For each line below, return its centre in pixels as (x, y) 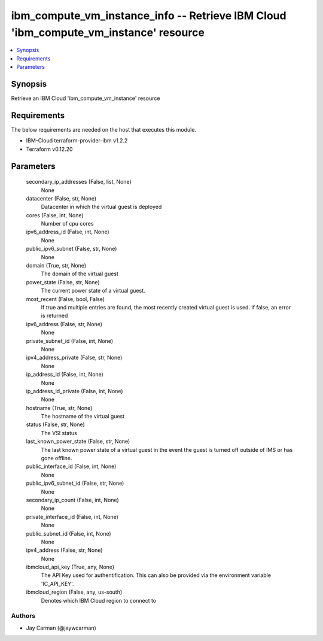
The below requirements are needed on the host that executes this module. (104, 129)
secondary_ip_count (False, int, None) (72, 500)
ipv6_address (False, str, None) (64, 324)
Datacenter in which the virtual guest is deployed (101, 207)
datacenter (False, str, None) (61, 198)
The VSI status (59, 433)
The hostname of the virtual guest (83, 417)
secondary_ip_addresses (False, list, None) (79, 182)
